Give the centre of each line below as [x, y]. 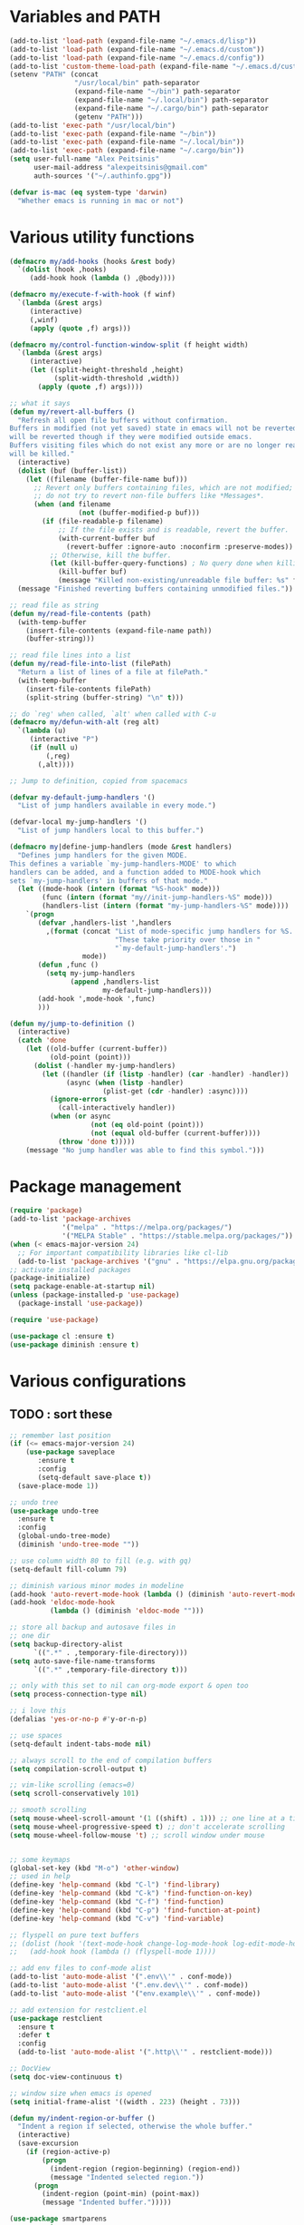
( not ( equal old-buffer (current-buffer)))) [175, 1133]
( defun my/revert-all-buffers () [72, 412]
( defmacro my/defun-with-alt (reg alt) [85, 722]
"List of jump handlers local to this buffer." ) [111, 831]
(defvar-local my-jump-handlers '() [78, 822]
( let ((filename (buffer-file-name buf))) [107, 479]
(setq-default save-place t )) [95, 1477]
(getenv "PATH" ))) [109, 117]
